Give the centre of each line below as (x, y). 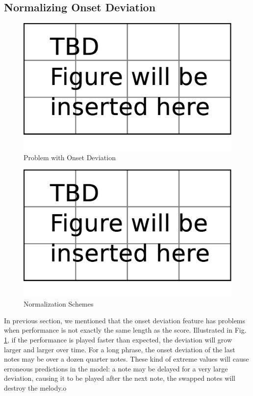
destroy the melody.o (35, 387)
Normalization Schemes (59, 304)
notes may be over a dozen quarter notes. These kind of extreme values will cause (126, 359)
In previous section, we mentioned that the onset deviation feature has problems (125, 320)
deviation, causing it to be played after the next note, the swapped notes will (120, 378)
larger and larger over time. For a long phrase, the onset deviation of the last (120, 349)
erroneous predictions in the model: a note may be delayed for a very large (116, 368)
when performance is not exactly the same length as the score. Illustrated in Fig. (125, 330)
